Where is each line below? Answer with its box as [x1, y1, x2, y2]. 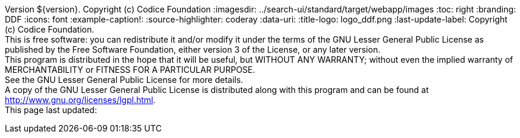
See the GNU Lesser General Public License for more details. [5, 75, 243, 85]
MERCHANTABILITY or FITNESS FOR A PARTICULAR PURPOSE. [5, 65, 255, 75]
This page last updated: [5, 105, 97, 115]
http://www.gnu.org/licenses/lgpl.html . [5, 95, 156, 105]
